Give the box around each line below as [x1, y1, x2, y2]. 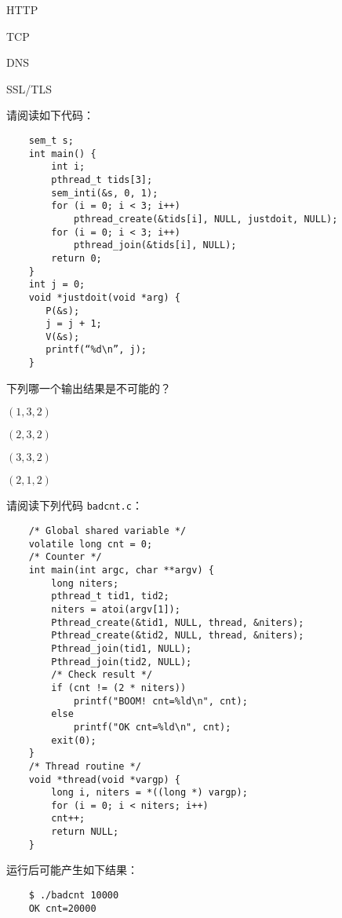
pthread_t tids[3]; [51, 174, 153, 185]
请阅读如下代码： [6, 107, 94, 123]
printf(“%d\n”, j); [45, 344, 147, 356]
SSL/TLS [6, 80, 52, 97]
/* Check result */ [51, 669, 153, 681]
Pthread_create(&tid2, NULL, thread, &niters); [51, 630, 304, 642]
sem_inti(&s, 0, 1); [51, 187, 158, 199]
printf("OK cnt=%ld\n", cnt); [73, 721, 231, 733]
